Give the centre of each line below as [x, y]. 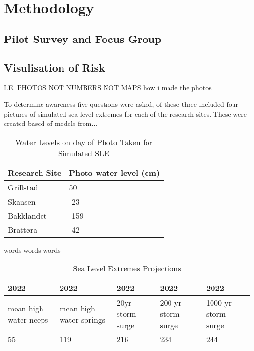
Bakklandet [27, 215]
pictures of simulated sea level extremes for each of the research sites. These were [125, 114]
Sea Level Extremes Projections [127, 268]
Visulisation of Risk [54, 67]
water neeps [28, 319]
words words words [32, 250]
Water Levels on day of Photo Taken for [84, 142]
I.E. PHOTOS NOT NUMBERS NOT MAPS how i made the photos [108, 88]
